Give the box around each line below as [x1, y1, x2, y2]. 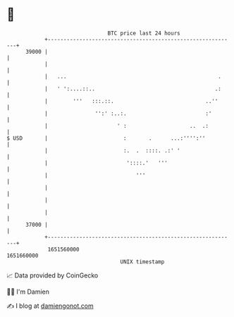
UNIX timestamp [120, 258, 165, 265]
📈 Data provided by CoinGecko [6, 271, 99, 280]
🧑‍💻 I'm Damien [6, 287, 50, 296]
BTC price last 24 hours [107, 30, 180, 37]
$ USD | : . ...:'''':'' [6, 134, 206, 142]
